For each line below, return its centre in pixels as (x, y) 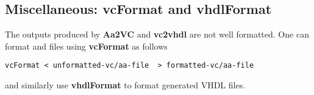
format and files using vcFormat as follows (86, 46)
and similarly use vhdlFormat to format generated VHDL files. (125, 85)
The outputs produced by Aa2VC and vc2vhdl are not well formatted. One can (157, 34)
